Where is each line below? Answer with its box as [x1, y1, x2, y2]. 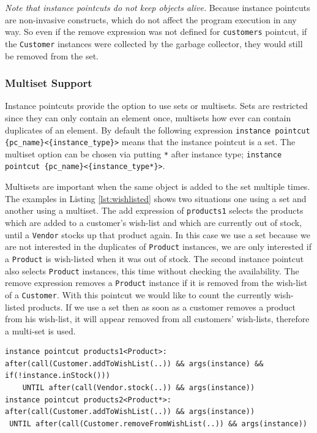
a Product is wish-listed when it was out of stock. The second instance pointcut [5, 252, 304, 265]
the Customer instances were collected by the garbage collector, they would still [5, 37, 303, 50]
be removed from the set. [5, 49, 99, 62]
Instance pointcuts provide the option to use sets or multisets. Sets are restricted [5, 99, 308, 112]
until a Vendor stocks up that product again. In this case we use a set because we [5, 228, 310, 241]
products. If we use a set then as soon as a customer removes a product [28, 300, 296, 313]
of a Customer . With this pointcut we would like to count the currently [5, 288, 272, 301]
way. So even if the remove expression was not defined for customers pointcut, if [5, 25, 307, 38]
